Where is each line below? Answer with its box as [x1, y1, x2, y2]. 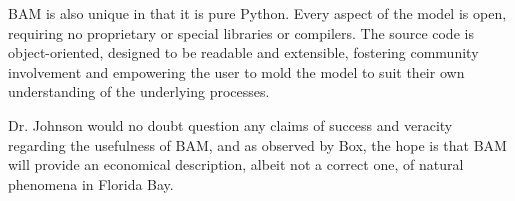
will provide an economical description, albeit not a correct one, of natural [8, 154, 464, 175]
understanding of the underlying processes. [8, 81, 270, 102]
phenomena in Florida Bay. [8, 173, 174, 194]
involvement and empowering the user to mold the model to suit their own [8, 61, 465, 82]
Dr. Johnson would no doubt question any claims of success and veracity [8, 114, 453, 135]
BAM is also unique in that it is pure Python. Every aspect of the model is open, [8, 3, 507, 23]
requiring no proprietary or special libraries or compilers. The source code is [8, 22, 474, 43]
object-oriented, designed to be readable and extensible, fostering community [8, 42, 479, 63]
